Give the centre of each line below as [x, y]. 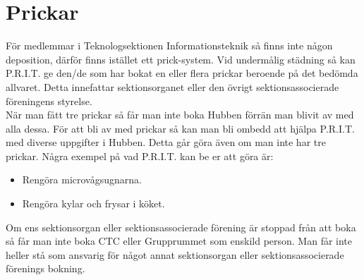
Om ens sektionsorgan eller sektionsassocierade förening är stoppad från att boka [181, 227]
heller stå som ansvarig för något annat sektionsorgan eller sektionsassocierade [175, 254]
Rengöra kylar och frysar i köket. [93, 203]
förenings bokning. [45, 268]
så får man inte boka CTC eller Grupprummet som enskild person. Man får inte [179, 241]
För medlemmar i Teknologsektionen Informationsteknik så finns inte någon [169, 45]
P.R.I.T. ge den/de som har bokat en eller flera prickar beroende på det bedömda [182, 73]
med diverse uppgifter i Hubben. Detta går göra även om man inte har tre [166, 142]
